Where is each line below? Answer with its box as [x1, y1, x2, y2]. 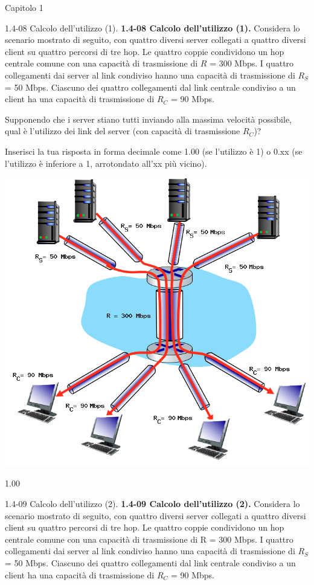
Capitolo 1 [5, 1, 43, 13]
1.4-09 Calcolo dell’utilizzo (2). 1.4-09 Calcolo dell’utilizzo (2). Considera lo [5, 497, 300, 509]
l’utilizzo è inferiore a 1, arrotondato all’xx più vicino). [5, 157, 207, 169]
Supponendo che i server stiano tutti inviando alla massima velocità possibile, [5, 112, 292, 125]
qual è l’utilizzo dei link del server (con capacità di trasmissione [5, 124, 240, 137]
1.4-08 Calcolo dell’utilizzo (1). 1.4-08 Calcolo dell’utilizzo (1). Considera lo [5, 21, 300, 34]
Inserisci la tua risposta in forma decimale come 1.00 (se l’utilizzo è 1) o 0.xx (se [5, 144, 303, 157]
